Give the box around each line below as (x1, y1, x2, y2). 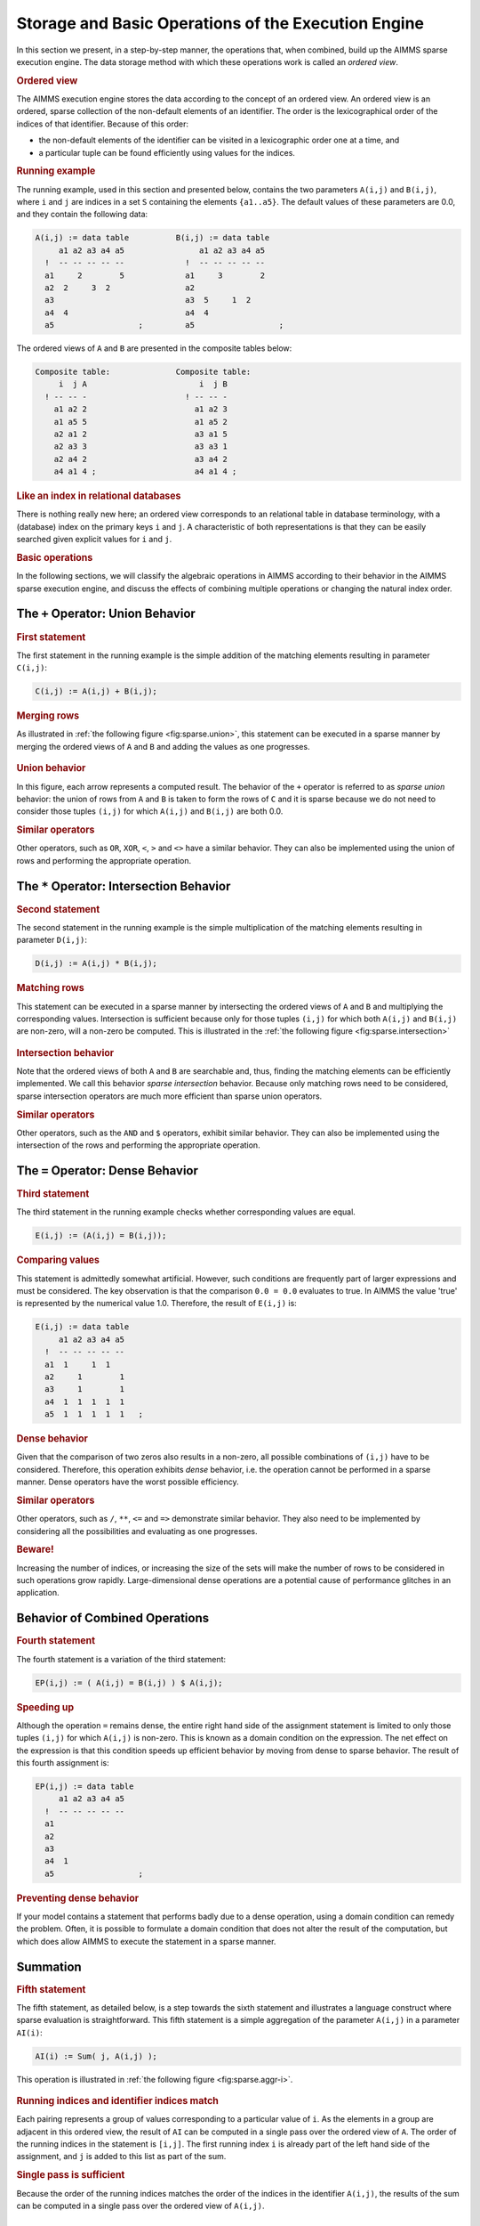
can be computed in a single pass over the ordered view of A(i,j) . (16, 2200, 265, 2211)
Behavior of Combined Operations (16, 1611, 209, 1626)
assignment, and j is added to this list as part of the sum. (16, 2151, 227, 2162)
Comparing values (16, 1254, 100, 1266)
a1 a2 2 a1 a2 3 (53, 404, 228, 414)
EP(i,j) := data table (35, 1781, 134, 1791)
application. (16, 1588, 60, 1598)
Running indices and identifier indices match (16, 2095, 220, 2108)
